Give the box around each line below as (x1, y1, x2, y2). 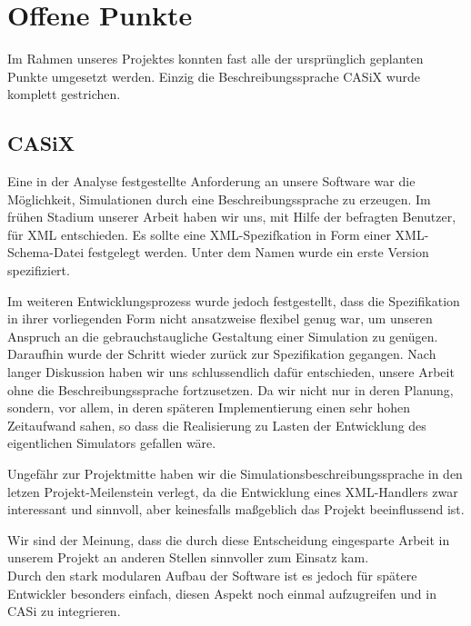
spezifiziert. (7, 261, 70, 280)
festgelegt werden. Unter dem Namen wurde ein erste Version (87, 243, 429, 262)
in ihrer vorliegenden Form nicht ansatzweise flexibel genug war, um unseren (7, 309, 433, 328)
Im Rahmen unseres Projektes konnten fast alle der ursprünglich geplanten (7, 49, 424, 68)
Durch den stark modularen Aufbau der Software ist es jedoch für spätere (7, 565, 417, 584)
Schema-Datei (7, 243, 85, 262)
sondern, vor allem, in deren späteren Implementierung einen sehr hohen (7, 398, 411, 417)
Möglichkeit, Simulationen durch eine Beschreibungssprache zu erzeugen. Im (7, 189, 431, 208)
